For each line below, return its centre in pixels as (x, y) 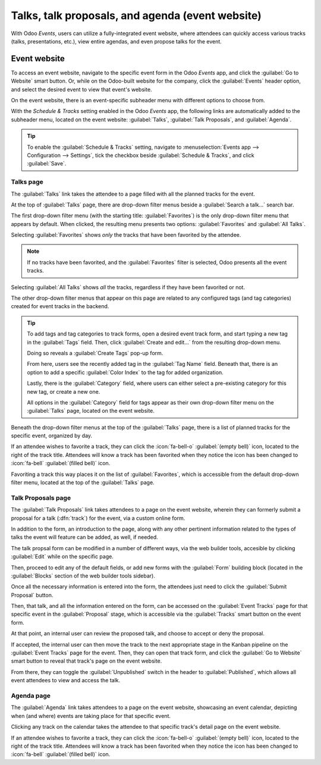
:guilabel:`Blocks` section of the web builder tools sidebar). (83, 576)
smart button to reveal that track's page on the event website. (86, 661)
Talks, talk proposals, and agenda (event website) (136, 15)
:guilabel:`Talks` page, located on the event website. (91, 411)
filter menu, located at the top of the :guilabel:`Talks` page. (83, 482)
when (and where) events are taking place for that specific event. (91, 716)
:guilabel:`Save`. (47, 164)
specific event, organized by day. (51, 436)
